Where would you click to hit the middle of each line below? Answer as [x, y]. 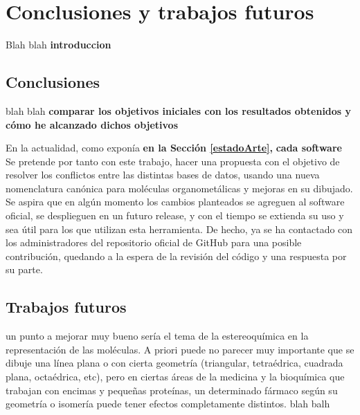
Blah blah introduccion [58, 45]
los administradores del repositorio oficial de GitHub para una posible [154, 242]
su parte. [24, 269]
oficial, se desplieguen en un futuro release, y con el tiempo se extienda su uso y [175, 215]
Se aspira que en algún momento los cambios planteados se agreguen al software [175, 202]
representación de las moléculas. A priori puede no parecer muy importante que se [180, 349]
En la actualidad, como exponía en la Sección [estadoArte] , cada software [174, 148]
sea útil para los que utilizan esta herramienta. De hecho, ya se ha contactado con [179, 229]
